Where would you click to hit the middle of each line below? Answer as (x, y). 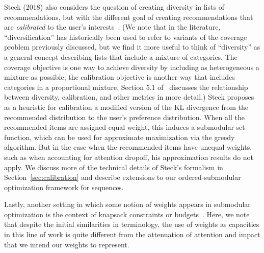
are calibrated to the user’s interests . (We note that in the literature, (112, 27)
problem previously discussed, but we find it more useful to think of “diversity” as (132, 47)
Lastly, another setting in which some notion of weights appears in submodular (127, 204)
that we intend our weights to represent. (67, 244)
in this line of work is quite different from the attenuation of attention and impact (132, 234)
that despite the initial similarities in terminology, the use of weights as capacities (132, 224)
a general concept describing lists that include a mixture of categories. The (121, 56)
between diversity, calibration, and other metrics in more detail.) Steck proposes (129, 97)
